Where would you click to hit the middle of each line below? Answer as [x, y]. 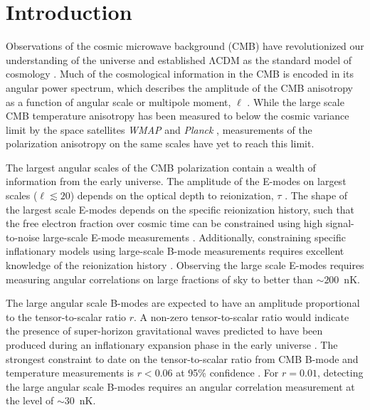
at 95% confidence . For [227, 373]
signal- [340, 223]
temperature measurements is [70, 373]
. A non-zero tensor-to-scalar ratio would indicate [242, 316]
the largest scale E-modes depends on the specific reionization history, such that [180, 209]
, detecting [340, 373]
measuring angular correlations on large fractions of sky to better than [159, 279]
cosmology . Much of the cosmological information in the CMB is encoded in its [180, 74]
